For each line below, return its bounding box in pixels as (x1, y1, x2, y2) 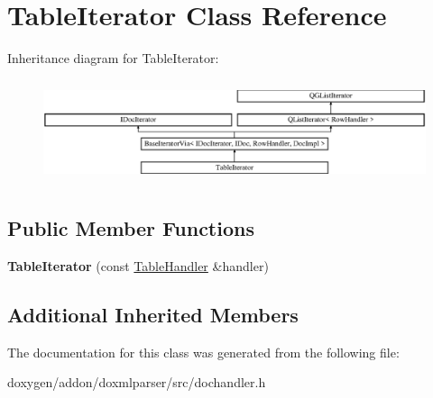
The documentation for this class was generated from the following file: (7, 342, 400, 361)
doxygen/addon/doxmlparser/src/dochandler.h (7, 373, 266, 392)
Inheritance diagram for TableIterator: (7, 49, 219, 68)
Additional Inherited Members (7, 300, 299, 328)
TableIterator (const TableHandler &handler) (7, 256, 269, 275)
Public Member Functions (7, 213, 254, 241)
